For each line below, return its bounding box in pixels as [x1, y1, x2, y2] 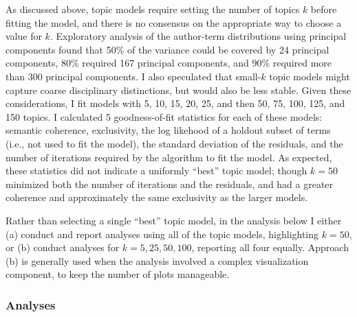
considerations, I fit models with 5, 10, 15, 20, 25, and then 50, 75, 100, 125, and [6, 96, 345, 110]
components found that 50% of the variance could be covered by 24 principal [6, 42, 329, 56]
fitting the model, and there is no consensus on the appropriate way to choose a [6, 15, 342, 30]
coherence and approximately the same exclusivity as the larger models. [6, 190, 308, 204]
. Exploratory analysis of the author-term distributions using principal [50, 29, 347, 43]
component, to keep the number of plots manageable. [6, 267, 230, 281]
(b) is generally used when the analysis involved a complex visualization [6, 253, 309, 268]
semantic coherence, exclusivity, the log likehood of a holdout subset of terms [6, 123, 331, 137]
